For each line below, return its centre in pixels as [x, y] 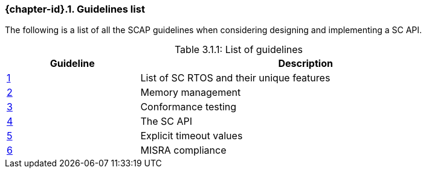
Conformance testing [189, 107]
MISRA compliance [183, 150]
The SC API [166, 121]
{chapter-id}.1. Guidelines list [75, 9]
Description [305, 64]
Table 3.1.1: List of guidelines [239, 50]
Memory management [191, 93]
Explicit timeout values [192, 136]
